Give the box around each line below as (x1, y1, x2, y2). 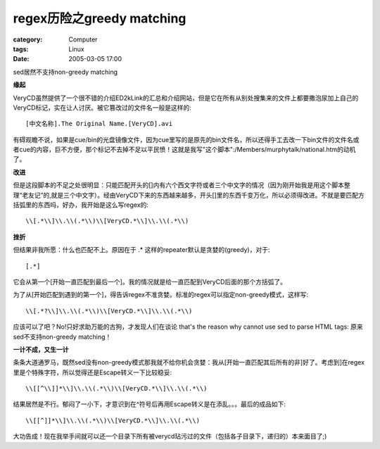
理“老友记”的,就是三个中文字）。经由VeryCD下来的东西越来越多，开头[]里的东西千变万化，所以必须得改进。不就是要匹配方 (13, 191, 365, 199)
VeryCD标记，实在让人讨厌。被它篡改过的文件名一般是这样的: (13, 103, 191, 112)
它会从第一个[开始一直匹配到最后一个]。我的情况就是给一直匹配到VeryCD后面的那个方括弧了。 (13, 277, 287, 286)
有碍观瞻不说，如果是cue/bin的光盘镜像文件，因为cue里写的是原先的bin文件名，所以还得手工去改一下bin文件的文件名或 (13, 135, 360, 144)
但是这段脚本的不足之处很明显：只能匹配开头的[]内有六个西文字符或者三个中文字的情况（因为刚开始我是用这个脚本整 (13, 181, 351, 189)
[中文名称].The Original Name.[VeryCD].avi (25, 120, 173, 128)
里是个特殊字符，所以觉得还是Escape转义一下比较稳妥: (13, 368, 172, 377)
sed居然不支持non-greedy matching (13, 68, 118, 76)
